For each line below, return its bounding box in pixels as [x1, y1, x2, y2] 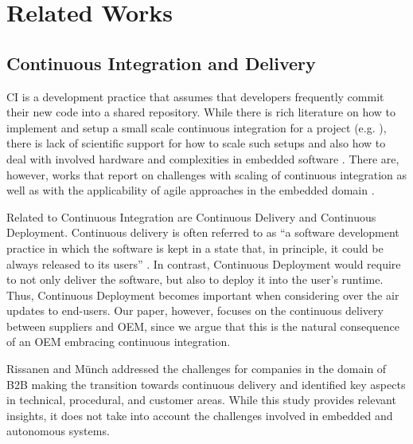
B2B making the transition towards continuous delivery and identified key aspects [6, 375, 406, 392]
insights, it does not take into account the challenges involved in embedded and [6, 407, 393, 423]
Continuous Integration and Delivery [6, 50, 316, 75]
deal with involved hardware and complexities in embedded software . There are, [6, 150, 399, 167]
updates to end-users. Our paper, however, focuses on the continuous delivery [6, 302, 384, 319]
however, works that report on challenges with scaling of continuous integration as [6, 166, 407, 183]
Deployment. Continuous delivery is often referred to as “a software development [6, 224, 399, 241]
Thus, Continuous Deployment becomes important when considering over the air [6, 286, 399, 303]
